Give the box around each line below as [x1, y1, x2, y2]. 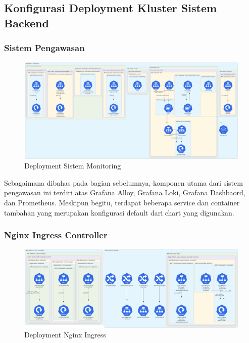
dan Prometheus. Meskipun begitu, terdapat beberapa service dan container [4, 197, 240, 208]
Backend [4, 15, 49, 30]
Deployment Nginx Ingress [24, 329, 106, 340]
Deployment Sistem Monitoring [24, 160, 121, 171]
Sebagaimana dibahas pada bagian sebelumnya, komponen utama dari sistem [4, 177, 243, 188]
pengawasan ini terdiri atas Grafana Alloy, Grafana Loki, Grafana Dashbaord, [4, 187, 245, 198]
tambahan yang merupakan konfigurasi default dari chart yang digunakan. [4, 207, 234, 218]
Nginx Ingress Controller [4, 229, 108, 241]
